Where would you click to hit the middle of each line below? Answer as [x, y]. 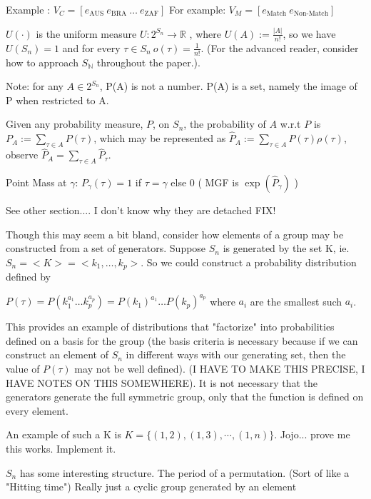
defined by [29, 277]
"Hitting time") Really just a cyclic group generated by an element [151, 487]
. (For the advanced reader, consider [280, 47]
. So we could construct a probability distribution [249, 262]
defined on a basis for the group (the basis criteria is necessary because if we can [182, 340]
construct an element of [57, 354]
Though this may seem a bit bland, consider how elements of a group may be [175, 234]
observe [22, 155]
